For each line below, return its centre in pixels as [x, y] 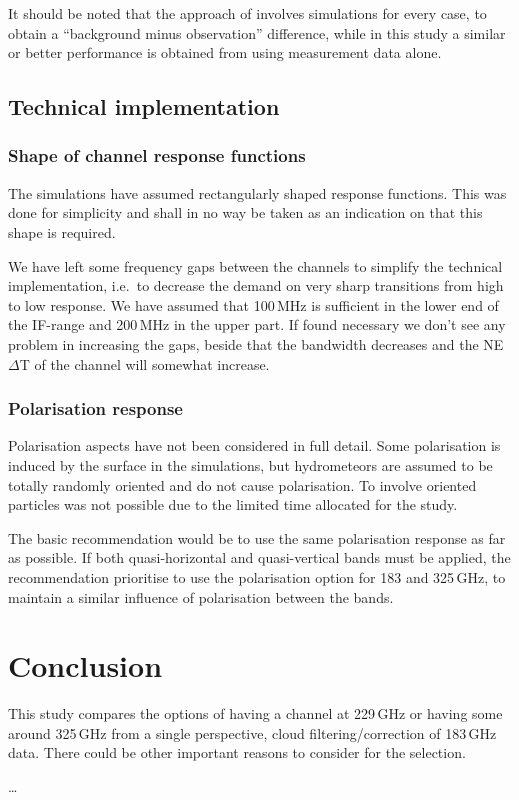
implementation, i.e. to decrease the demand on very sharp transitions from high [256, 285]
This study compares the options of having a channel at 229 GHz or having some [255, 713]
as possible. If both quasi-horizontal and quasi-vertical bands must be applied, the [259, 557]
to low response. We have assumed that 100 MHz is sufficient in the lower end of [253, 304]
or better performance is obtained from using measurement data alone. [225, 52]
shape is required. [62, 231]
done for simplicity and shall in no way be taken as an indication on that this [245, 212]
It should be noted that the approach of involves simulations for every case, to [247, 13]
